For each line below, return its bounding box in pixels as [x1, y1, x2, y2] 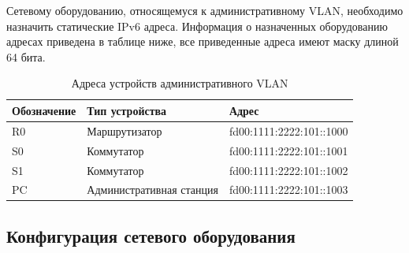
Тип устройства [87, 102, 167, 118]
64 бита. [6, 48, 46, 65]
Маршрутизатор [87, 122, 162, 139]
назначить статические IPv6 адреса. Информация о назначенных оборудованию [6, 17, 388, 34]
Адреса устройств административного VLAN [71, 75, 288, 91]
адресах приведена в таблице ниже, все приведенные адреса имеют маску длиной [6, 33, 399, 50]
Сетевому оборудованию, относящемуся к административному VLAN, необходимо [6, 2, 403, 18]
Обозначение [12, 102, 76, 118]
